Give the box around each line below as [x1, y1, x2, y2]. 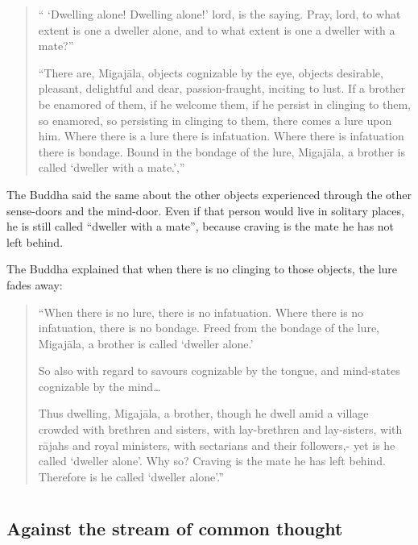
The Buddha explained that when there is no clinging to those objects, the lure [6, 260, 398, 277]
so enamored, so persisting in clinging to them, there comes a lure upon [38, 111, 392, 128]
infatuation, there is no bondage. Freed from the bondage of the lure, [38, 319, 380, 336]
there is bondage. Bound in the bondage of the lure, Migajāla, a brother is [38, 143, 405, 160]
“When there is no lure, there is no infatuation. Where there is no [38, 303, 364, 320]
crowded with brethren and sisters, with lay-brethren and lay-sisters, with [38, 421, 403, 438]
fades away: [6, 276, 63, 293]
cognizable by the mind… [38, 377, 161, 394]
